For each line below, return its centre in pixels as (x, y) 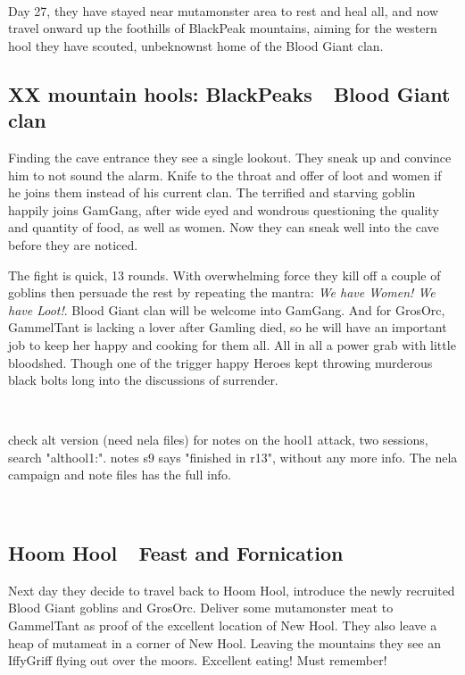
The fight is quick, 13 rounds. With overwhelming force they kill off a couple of (224, 275)
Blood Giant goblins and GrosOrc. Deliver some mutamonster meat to (201, 608)
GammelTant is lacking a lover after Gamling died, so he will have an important (228, 327)
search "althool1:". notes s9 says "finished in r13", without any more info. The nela (233, 457)
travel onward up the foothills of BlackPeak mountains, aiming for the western (223, 28)
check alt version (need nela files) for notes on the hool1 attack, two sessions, (218, 440)
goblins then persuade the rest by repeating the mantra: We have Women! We (222, 292)
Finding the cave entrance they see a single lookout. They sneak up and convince (230, 157)
